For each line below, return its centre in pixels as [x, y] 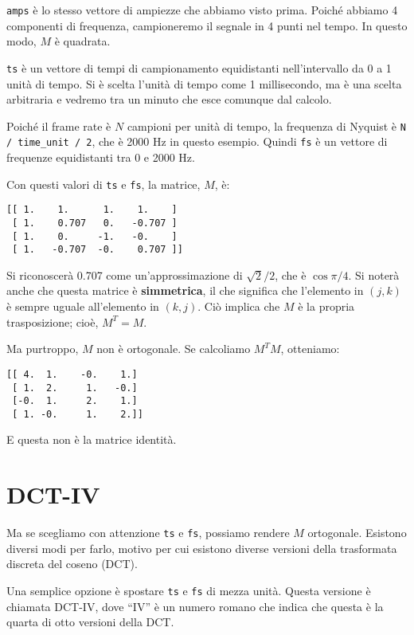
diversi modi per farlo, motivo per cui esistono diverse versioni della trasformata [202, 548]
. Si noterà [374, 274]
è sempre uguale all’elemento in [83, 306]
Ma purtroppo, [43, 349]
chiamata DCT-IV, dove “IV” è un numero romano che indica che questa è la [195, 606]
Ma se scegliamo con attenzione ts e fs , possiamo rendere [148, 533]
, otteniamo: [310, 349]
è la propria [326, 306]
